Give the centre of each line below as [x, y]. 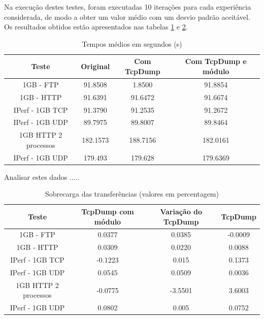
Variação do [181, 211]
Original [95, 66]
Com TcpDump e [216, 61]
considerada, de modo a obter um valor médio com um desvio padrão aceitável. [127, 17]
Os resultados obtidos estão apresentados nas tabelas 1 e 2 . [96, 27]
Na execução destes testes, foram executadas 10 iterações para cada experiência [128, 7]
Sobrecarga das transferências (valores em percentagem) [132, 194]
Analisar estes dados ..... [42, 177]
